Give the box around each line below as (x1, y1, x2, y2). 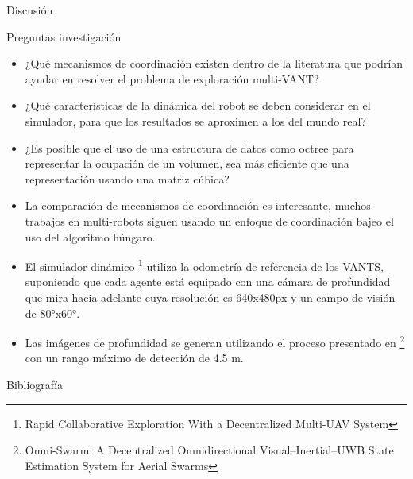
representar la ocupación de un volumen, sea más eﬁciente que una (25, 155, 349, 172)
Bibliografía (6, 377, 64, 392)
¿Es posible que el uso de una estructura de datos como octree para (25, 139, 354, 156)
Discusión (6, 2, 53, 17)
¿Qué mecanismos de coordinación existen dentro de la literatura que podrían (25, 55, 403, 71)
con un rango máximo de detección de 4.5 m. (25, 350, 244, 366)
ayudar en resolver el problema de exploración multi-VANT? (25, 70, 319, 87)
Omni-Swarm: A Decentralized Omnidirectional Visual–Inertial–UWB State (25, 442, 394, 458)
